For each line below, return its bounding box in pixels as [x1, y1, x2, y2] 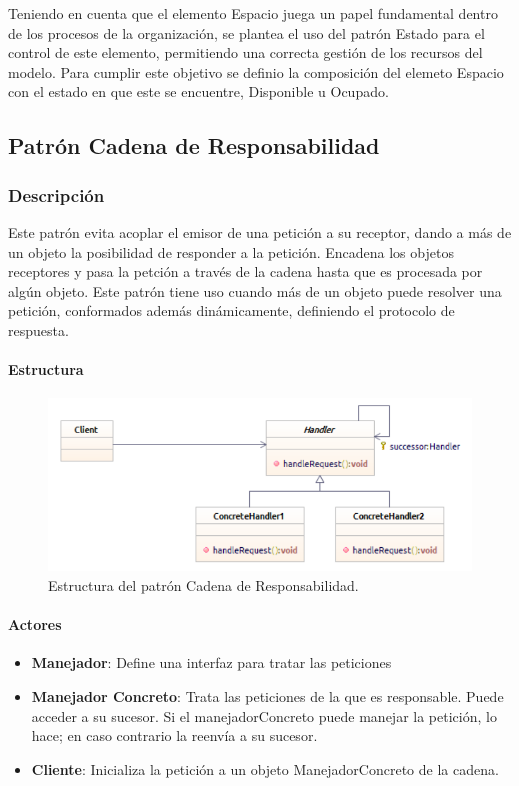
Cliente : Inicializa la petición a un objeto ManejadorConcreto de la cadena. [31, 758, 499, 779]
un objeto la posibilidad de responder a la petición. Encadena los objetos [8, 241, 454, 262]
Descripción [8, 182, 105, 207]
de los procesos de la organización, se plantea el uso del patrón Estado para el [8, 22, 485, 43]
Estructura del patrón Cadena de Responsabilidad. [48, 574, 359, 595]
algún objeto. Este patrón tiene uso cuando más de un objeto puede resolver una [8, 280, 502, 301]
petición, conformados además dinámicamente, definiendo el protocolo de [8, 300, 455, 321]
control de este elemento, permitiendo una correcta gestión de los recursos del [8, 42, 483, 63]
